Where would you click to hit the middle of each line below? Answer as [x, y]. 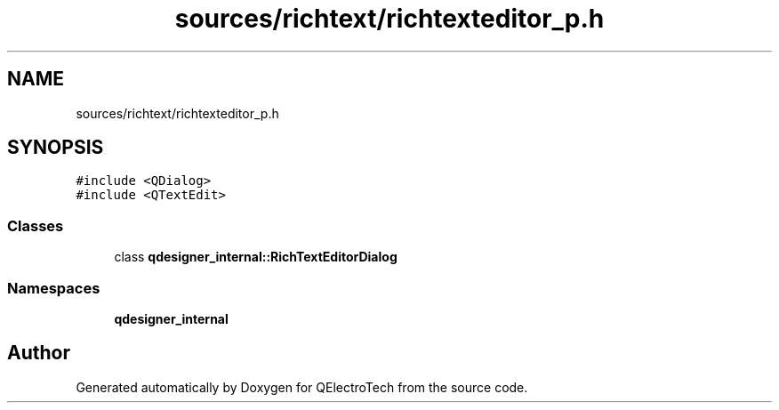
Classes [36, 225]
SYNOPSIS [56, 148]
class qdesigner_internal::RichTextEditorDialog [256, 257]
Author [39, 353]
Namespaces [54, 288]
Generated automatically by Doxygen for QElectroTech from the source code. [302, 387]
